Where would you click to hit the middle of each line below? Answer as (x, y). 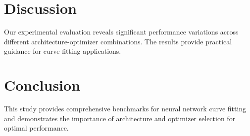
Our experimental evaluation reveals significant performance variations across (121, 32)
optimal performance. (36, 128)
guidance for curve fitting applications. (63, 51)
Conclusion (42, 85)
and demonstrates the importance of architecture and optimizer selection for (120, 118)
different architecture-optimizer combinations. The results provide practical (118, 41)
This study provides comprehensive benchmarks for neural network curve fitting (125, 109)
